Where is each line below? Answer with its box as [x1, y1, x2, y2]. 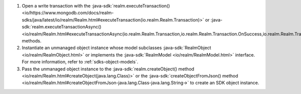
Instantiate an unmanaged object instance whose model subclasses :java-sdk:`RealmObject [22, 45, 212, 51]
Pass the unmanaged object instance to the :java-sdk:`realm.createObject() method [22, 65, 195, 72]
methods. [22, 37, 42, 43]
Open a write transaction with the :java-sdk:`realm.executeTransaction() [22, 3, 170, 8]
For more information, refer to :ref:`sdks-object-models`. [22, 59, 138, 65]
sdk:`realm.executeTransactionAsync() [22, 24, 102, 30]
